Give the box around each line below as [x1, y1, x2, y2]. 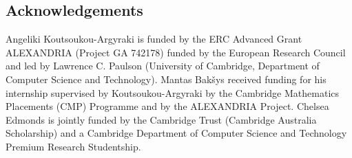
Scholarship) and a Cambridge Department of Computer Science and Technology [6, 126, 347, 140]
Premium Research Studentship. [6, 139, 141, 153]
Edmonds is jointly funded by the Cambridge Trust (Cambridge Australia [6, 112, 317, 126]
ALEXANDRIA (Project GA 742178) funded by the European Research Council [6, 45, 346, 59]
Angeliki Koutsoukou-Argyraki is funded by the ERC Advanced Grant [6, 32, 302, 46]
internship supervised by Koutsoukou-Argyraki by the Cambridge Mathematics [6, 85, 340, 100]
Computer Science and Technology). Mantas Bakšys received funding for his [6, 71, 327, 86]
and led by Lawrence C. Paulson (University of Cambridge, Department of [6, 58, 320, 73]
